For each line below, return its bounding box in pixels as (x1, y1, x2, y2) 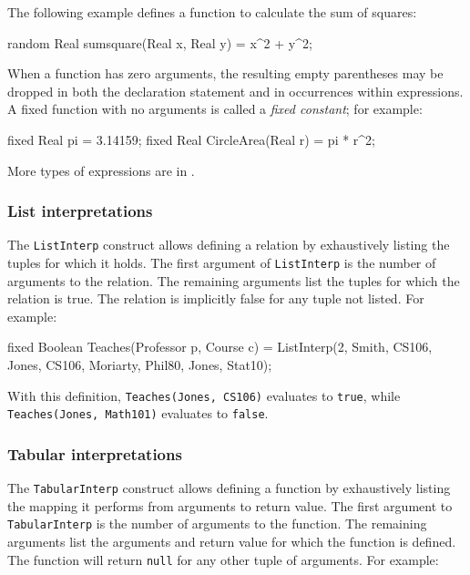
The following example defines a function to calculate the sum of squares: (7, 3, 417, 21)
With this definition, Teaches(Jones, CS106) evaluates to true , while (7, 385, 401, 405)
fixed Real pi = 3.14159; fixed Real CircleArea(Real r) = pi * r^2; (7, 129, 376, 149)
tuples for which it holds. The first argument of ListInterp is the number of (7, 253, 436, 272)
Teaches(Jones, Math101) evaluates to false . (7, 404, 269, 423)
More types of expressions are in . (7, 160, 195, 180)
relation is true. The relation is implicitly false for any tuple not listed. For (7, 289, 424, 308)
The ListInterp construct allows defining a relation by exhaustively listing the (7, 235, 450, 254)
